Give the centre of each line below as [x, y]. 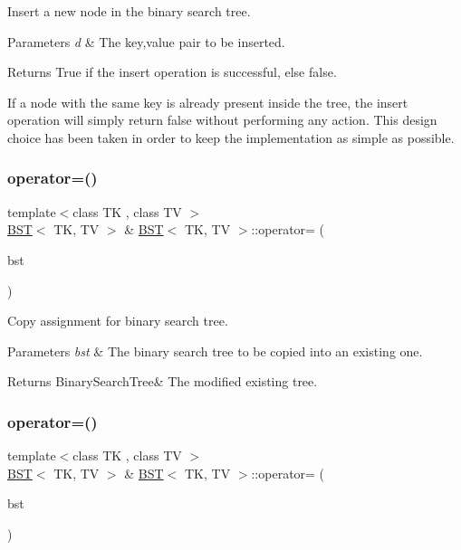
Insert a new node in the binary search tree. [129, 11]
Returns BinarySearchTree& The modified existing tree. [163, 381]
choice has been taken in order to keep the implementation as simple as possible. [231, 137]
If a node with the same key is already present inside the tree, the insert [208, 102]
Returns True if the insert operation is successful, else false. [172, 72]
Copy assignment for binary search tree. [118, 321]
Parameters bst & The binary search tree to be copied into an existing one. [215, 351]
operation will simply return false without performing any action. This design [222, 120]
